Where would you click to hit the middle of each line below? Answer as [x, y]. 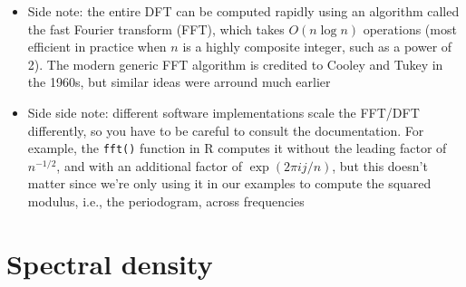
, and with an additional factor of [149, 165]
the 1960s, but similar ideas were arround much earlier [179, 82]
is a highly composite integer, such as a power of [317, 47]
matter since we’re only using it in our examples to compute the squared [229, 183]
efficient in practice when [97, 47]
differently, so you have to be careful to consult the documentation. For [226, 130]
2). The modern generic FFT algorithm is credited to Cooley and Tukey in [235, 64]
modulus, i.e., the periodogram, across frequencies [166, 201]
